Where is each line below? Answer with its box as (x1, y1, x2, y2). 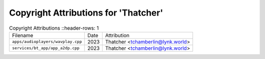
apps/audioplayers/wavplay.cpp (12, 39, 82, 44)
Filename (12, 32, 34, 39)
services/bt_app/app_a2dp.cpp (12, 45, 79, 51)
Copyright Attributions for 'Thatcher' (9, 7, 163, 18)
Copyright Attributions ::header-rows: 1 (9, 24, 99, 31)
